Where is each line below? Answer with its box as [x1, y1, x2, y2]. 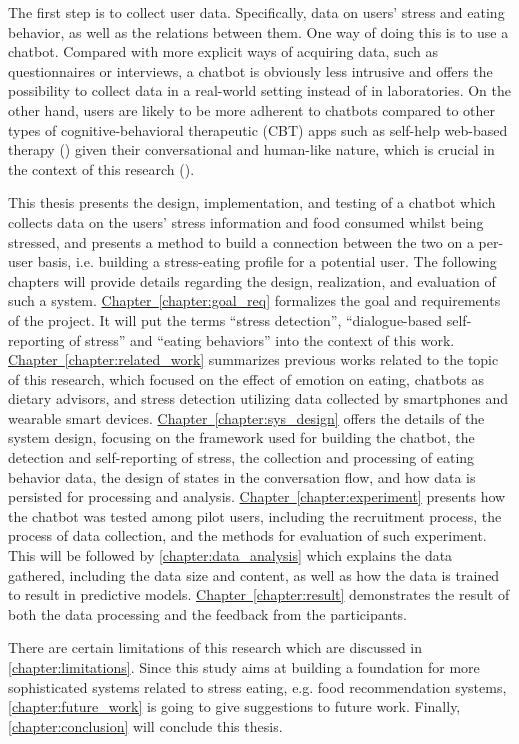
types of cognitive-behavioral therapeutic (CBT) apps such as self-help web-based [8, 119, 508, 140]
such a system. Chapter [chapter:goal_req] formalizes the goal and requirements [8, 290, 501, 311]
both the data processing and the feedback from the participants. [8, 603, 407, 624]
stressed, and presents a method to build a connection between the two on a [8, 231, 474, 252]
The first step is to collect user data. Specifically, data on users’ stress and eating [8, 2, 505, 22]
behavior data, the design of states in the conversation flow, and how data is [8, 466, 476, 487]
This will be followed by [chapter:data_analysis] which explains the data [8, 545, 453, 566]
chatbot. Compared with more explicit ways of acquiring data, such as [8, 41, 439, 62]
